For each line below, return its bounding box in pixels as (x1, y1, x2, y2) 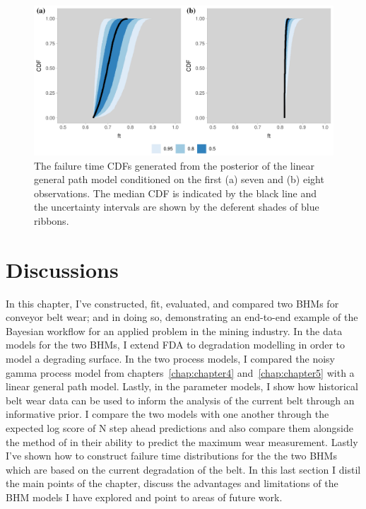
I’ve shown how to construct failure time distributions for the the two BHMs (6, 448, 337, 463)
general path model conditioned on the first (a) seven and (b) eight (34, 172, 324, 187)
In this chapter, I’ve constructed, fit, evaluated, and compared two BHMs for (6, 296, 339, 310)
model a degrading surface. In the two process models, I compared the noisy (6, 351, 336, 366)
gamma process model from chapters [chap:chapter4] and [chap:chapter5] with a (6, 365, 355, 380)
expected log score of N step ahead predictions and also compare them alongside (6, 421, 354, 435)
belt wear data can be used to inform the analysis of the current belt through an (6, 392, 355, 407)
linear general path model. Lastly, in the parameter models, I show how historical (6, 379, 358, 394)
